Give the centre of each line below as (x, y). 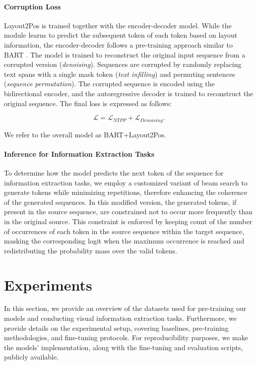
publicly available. (32, 357)
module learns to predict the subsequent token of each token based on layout (121, 35)
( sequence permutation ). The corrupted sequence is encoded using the (109, 84)
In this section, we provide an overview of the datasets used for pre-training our (125, 308)
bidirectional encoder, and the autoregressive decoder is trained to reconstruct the (129, 93)
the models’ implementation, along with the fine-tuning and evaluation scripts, (124, 347)
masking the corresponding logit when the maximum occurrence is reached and (124, 241)
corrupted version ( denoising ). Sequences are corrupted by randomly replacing (123, 64)
